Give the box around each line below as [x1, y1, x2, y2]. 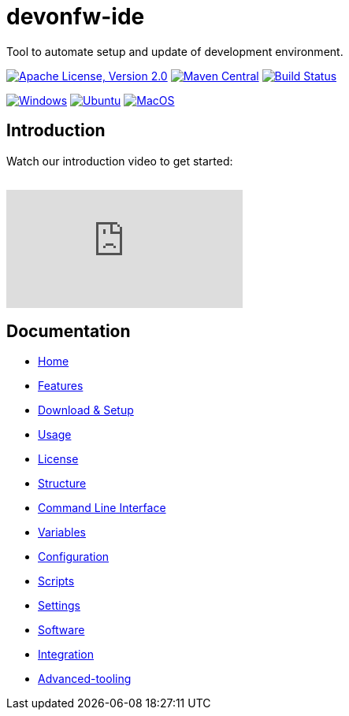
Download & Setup [38, 403, 134, 417]
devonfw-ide [6, 3, 145, 30]
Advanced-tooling [38, 672, 132, 686]
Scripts [38, 574, 75, 588]
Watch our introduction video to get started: [6, 154, 233, 168]
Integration [38, 647, 94, 662]
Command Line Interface [38, 501, 166, 515]
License [38, 452, 79, 466]
